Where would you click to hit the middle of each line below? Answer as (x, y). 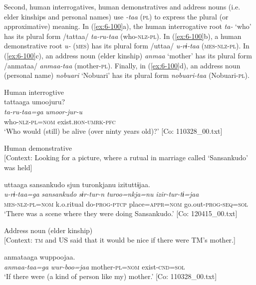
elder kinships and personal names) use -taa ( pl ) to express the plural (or (116, 16)
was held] (18, 167)
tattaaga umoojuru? (35, 102)
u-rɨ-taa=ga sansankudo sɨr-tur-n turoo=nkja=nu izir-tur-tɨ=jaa (102, 194)
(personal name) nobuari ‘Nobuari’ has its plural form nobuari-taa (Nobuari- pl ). (127, 75)
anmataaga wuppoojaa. (40, 257)
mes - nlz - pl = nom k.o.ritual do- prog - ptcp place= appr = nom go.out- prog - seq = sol (126, 203)
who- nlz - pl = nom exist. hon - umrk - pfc (60, 121)
